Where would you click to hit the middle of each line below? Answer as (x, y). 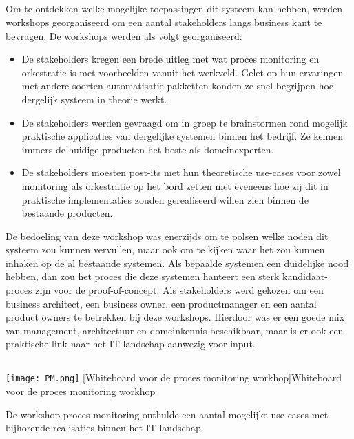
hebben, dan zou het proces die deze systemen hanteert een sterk (143, 276)
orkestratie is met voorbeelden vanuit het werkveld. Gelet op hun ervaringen (183, 72)
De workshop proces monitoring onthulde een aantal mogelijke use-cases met (167, 414)
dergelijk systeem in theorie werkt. (94, 99)
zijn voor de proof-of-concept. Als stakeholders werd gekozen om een (179, 290)
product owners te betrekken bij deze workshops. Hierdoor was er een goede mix (175, 317)
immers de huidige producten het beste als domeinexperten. (148, 149)
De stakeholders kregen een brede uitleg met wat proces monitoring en (170, 59)
